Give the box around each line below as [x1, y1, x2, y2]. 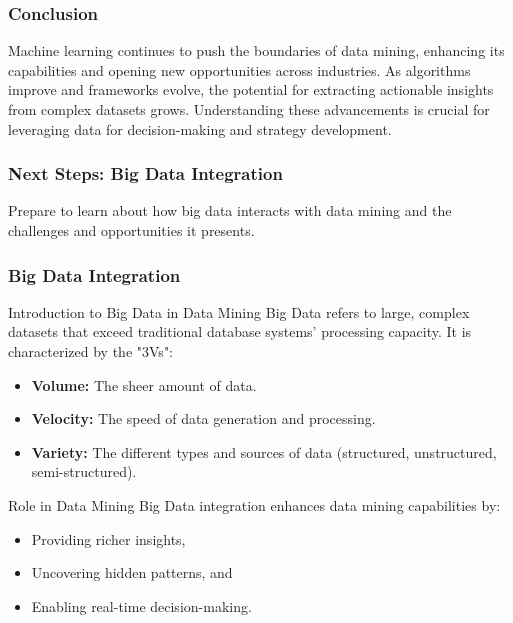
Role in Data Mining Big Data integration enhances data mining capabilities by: [8, 494, 501, 515]
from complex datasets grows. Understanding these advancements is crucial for [8, 99, 490, 119]
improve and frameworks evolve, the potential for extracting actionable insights [8, 79, 494, 100]
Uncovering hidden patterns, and [31, 562, 233, 583]
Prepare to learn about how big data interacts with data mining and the [8, 200, 452, 221]
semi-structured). [31, 461, 137, 482]
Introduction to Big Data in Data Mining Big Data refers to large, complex [8, 301, 470, 322]
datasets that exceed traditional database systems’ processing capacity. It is [8, 321, 472, 342]
